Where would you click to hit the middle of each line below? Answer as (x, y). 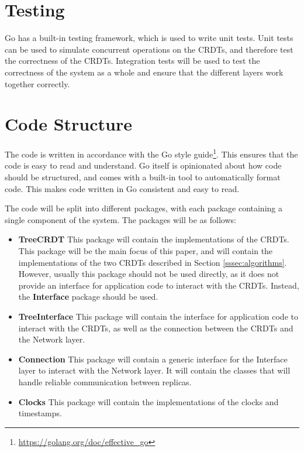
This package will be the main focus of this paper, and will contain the (146, 251)
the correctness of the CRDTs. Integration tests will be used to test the (132, 61)
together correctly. (37, 83)
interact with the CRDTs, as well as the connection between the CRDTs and (156, 328)
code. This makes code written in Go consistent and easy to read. (122, 188)
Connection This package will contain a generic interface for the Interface (153, 359)
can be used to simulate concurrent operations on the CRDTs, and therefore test (149, 49)
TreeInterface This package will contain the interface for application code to (158, 316)
